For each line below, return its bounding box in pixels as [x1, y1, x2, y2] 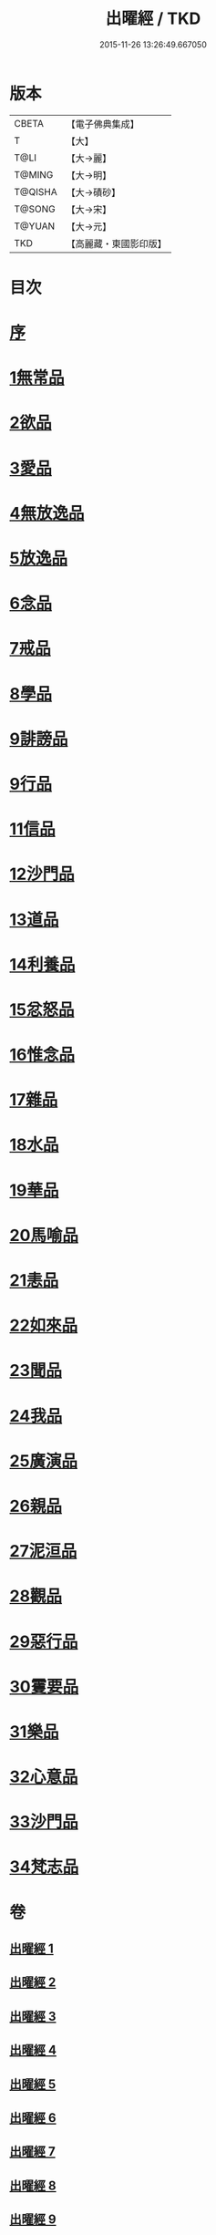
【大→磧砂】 [66, 186, 121, 199]
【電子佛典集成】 [66, 118, 139, 130]
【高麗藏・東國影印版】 [66, 237, 167, 250]
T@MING [14, 168, 54, 181]
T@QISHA [14, 185, 57, 198]
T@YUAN [14, 220, 56, 233]
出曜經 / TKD [105, 8, 201, 29]
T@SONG [14, 202, 57, 215]
